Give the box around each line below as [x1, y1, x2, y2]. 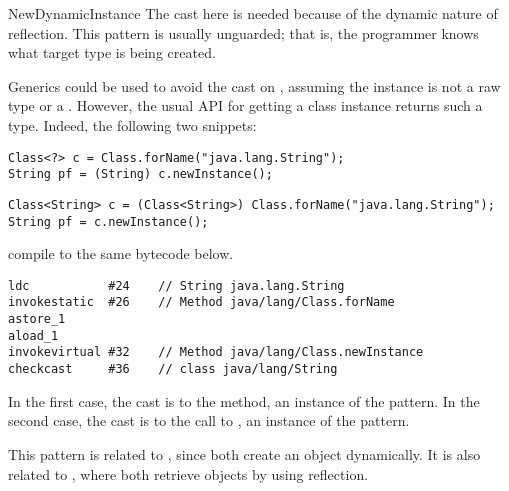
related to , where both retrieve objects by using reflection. [8, 463, 369, 484]
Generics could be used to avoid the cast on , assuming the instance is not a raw [8, 75, 501, 96]
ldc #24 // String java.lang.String [8, 278, 345, 293]
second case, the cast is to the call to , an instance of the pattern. [8, 410, 410, 431]
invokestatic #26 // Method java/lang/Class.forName [8, 295, 395, 310]
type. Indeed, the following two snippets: [8, 114, 257, 135]
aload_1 [8, 328, 59, 343]
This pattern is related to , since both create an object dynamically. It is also [8, 443, 481, 464]
